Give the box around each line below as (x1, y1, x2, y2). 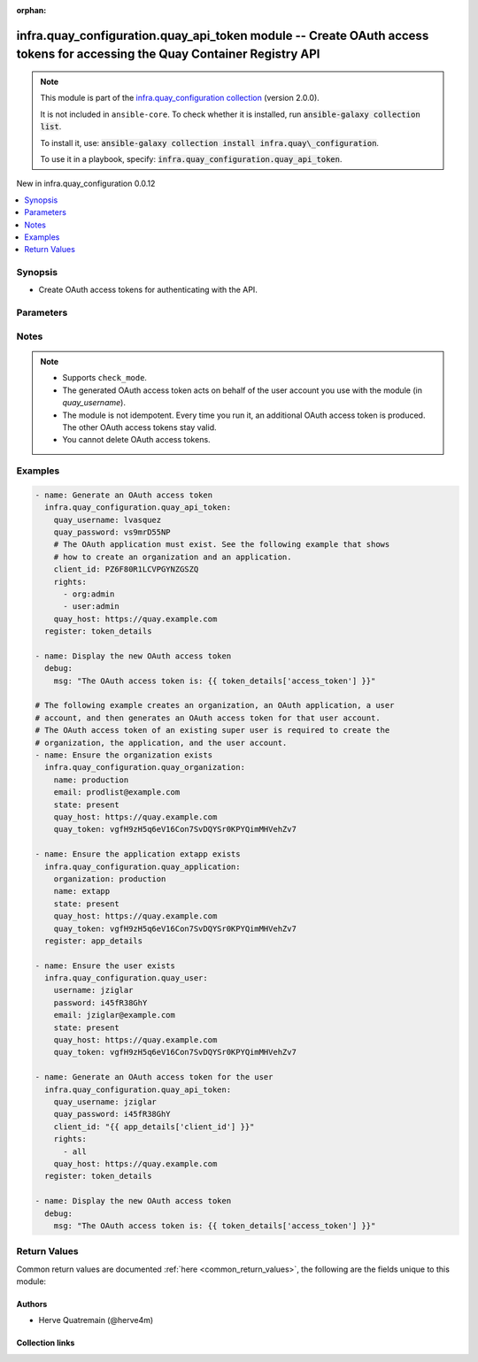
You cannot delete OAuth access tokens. (62, 435, 212, 445)
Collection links (16, 1337, 75, 1349)
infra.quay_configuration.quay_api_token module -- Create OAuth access (16, 27, 429, 43)
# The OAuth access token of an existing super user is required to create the (35, 726, 390, 735)
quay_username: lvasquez (53, 514, 162, 525)
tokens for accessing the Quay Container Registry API (16, 47, 320, 62)
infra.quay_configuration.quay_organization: (44, 762, 245, 773)
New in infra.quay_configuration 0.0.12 (16, 178, 156, 189)
